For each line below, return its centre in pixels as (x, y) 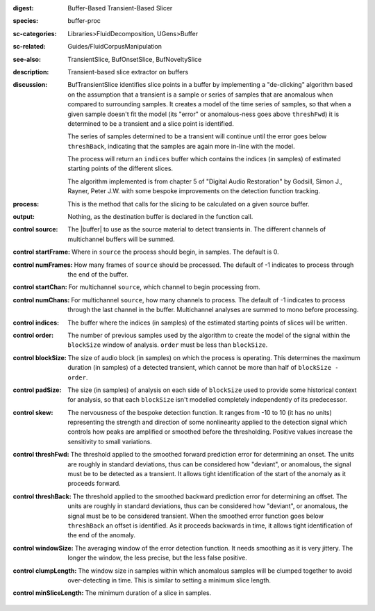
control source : (35, 229)
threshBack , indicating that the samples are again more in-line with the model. (181, 146)
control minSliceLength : (48, 593)
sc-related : (30, 47)
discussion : (30, 85)
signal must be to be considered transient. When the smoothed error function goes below (196, 516)
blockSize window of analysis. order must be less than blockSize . (168, 345)
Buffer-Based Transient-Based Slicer (120, 8)
